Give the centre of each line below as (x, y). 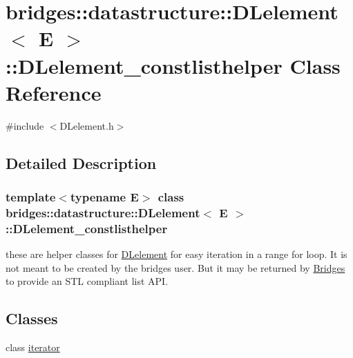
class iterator (33, 347)
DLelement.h (87, 125)
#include (25, 125)
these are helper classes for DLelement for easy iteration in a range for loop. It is (176, 254)
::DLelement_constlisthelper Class (173, 65)
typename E (104, 196)
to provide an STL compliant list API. (87, 281)
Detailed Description (81, 162)
